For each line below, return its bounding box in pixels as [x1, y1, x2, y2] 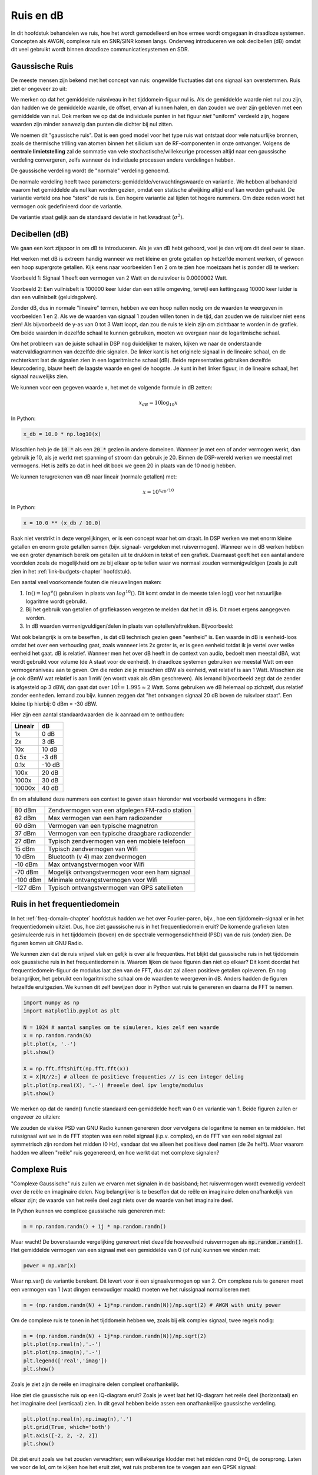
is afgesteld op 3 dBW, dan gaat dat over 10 [11, 684, 118, 691]
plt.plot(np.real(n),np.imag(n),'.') [23, 1415, 132, 1422]
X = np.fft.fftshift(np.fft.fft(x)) [23, 1065, 130, 1072]
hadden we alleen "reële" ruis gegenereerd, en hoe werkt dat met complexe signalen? [11, 1149, 220, 1156]
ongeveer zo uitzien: [11, 1113, 61, 1120]
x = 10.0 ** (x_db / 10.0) [23, 520, 101, 526]
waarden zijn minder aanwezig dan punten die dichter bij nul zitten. [11, 121, 174, 128]
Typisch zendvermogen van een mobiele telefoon [48, 837, 185, 845]
